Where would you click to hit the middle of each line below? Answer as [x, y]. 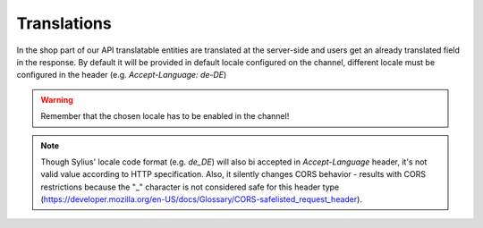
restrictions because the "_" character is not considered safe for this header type [190, 187]
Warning [57, 99]
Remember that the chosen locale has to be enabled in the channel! [165, 116]
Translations [64, 23]
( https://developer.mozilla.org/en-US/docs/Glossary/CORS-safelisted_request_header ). [201, 199]
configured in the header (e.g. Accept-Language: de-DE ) [122, 75]
